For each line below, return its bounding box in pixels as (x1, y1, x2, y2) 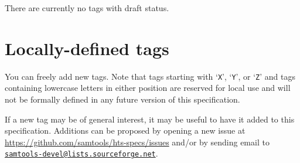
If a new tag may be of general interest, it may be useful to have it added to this (5, 113, 295, 125)
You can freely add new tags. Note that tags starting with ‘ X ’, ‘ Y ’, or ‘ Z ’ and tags (5, 70, 296, 82)
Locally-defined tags (5, 36, 169, 60)
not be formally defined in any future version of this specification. (5, 93, 240, 105)
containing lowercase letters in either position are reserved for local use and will (5, 81, 291, 94)
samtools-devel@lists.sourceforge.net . (5, 147, 158, 159)
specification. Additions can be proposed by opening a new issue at (5, 124, 246, 137)
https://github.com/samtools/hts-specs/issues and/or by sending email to (5, 135, 270, 148)
